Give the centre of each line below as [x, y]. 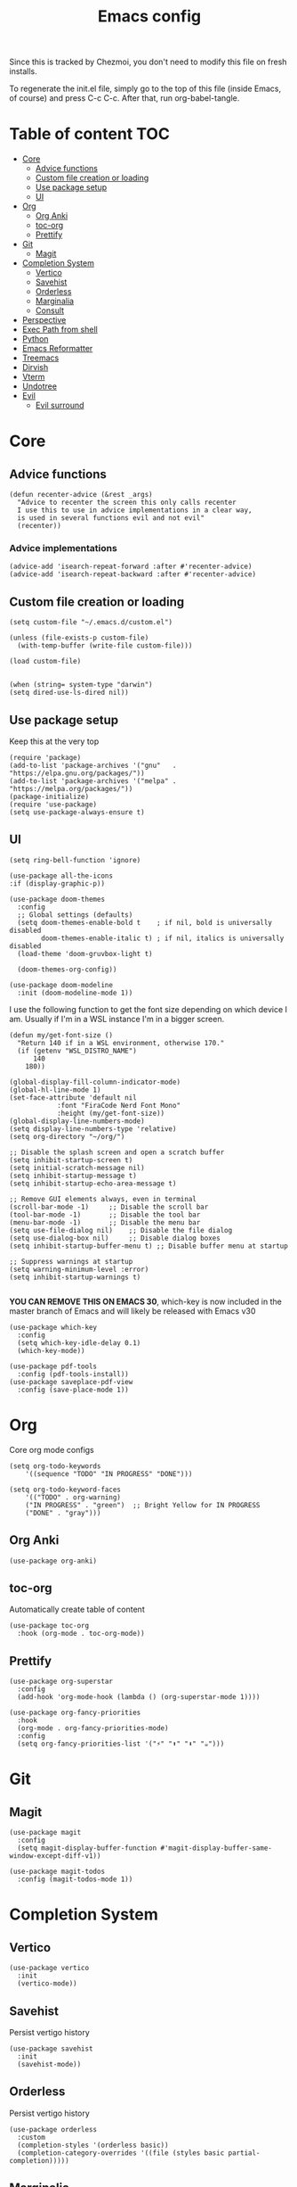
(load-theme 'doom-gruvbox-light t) [85, 953]
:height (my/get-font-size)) [111, 1113]
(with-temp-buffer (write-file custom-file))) [105, 646]
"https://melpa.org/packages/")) [71, 789]
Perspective [44, 320]
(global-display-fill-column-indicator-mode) [95, 1082]
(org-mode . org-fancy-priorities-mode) [93, 1729]
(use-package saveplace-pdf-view [71, 1382]
